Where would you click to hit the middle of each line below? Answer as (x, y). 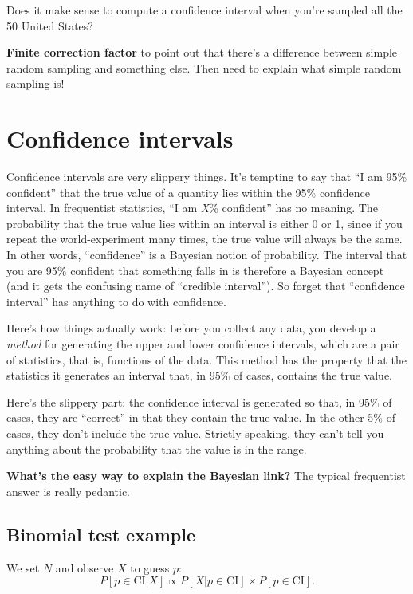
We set (23, 567)
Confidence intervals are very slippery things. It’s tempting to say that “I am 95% (207, 177)
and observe (85, 567)
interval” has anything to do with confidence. (116, 301)
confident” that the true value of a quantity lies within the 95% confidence (188, 192)
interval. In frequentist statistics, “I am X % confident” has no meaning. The (192, 208)
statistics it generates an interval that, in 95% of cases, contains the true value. (199, 375)
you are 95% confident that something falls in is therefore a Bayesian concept (195, 270)
